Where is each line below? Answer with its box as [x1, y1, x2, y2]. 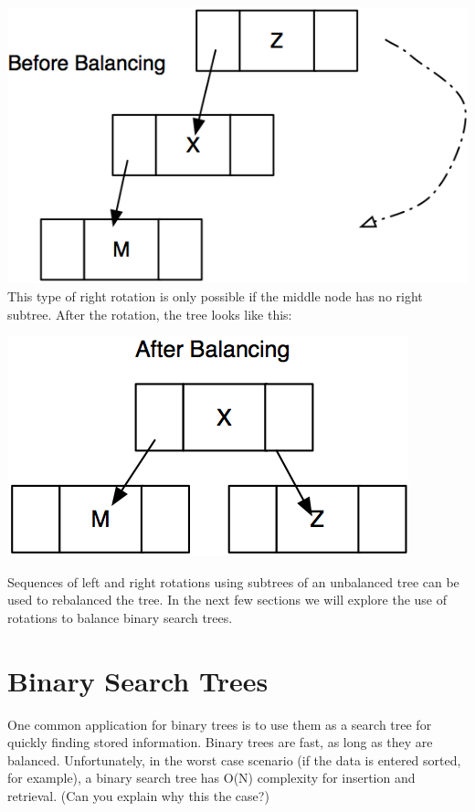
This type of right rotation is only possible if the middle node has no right [7, 286, 423, 305]
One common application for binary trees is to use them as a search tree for [7, 714, 432, 733]
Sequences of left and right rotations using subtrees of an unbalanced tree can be [7, 572, 459, 591]
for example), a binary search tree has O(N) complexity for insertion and [7, 768, 416, 787]
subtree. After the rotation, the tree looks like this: [7, 304, 292, 323]
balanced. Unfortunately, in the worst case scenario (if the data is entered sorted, [7, 750, 461, 769]
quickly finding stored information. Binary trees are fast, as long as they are [7, 733, 433, 752]
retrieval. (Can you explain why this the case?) [7, 786, 269, 806]
